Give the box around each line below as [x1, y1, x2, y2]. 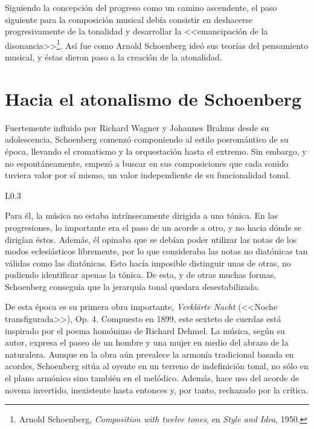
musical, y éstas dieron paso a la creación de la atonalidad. [5, 51, 222, 63]
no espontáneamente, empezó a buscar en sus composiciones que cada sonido [5, 156, 289, 169]
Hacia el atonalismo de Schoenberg [5, 86, 302, 111]
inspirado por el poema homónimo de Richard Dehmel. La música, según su [5, 324, 285, 337]
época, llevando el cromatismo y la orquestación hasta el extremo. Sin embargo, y [5, 144, 307, 157]
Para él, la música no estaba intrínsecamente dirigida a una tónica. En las [5, 209, 278, 222]
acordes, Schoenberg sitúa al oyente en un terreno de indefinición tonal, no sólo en [5, 360, 309, 372]
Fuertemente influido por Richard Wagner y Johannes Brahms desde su [5, 121, 269, 134]
